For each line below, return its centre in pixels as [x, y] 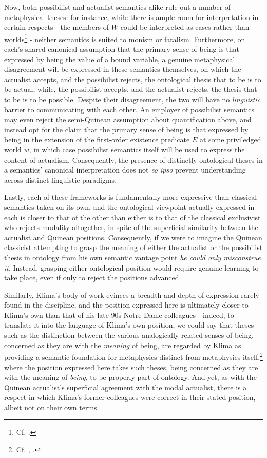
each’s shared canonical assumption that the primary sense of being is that [122, 49]
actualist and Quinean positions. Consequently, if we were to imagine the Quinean [133, 237]
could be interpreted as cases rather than [185, 27]
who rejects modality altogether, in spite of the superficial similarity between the [131, 227]
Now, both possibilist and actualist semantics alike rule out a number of [118, 7]
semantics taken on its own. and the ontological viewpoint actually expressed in [129, 207]
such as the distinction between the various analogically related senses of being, [129, 335]
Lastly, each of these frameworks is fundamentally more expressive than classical [131, 197]
